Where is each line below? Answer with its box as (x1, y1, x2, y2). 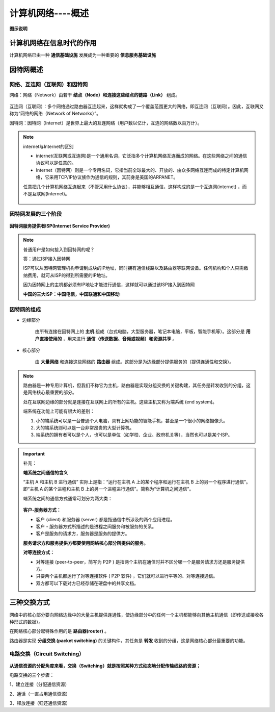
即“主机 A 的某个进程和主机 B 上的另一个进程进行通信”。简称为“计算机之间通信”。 (23, 486, 194, 492)
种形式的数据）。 (9, 619, 43, 625)
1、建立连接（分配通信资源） (9, 681, 70, 688)
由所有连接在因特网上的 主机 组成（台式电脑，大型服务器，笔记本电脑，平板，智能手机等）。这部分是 (35, 328, 245, 335)
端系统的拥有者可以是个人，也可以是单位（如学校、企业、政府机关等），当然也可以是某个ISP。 (36, 431, 233, 438)
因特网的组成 (9, 306, 41, 313)
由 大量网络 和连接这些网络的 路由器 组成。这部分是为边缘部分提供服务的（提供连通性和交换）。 (35, 359, 234, 365)
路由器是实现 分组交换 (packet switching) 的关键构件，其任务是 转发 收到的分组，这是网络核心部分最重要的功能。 (9, 638, 248, 644)
